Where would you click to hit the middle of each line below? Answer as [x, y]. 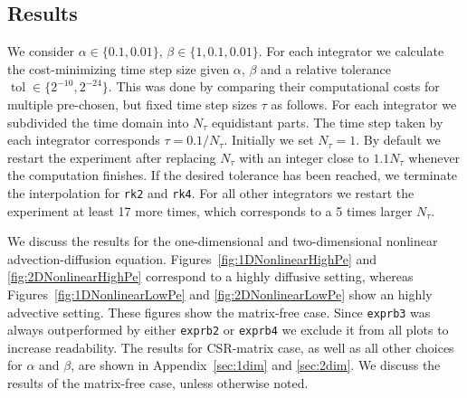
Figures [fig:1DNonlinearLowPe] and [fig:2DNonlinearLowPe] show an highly [220, 294]
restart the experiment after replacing [112, 157]
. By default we [398, 140]
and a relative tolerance [325, 68]
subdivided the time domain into [98, 122]
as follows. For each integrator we [364, 104]
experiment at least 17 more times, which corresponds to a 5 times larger [210, 210]
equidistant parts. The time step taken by [328, 122]
